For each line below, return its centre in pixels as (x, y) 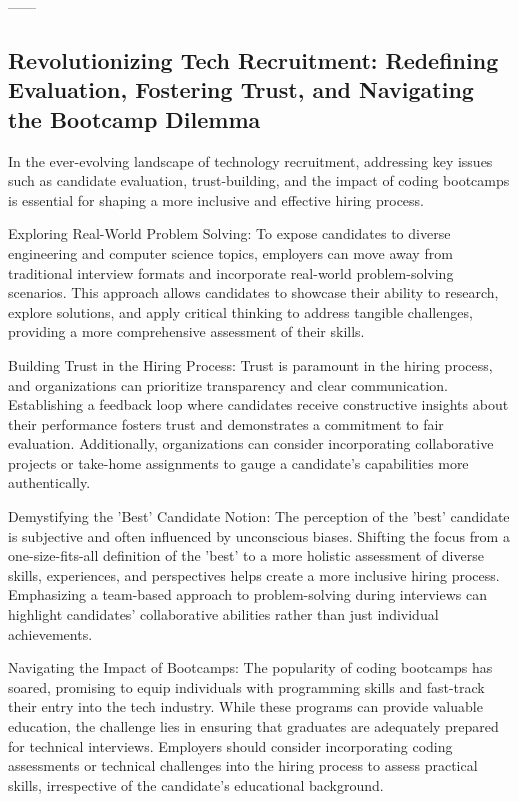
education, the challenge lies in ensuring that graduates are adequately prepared (253, 726)
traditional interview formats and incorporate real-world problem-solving (231, 272)
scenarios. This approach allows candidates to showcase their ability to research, (253, 292)
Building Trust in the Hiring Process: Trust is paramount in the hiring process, (250, 364)
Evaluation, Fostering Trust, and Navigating (241, 89)
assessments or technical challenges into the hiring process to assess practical (243, 765)
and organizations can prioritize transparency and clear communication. (228, 384)
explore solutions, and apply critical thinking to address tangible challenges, (240, 311)
